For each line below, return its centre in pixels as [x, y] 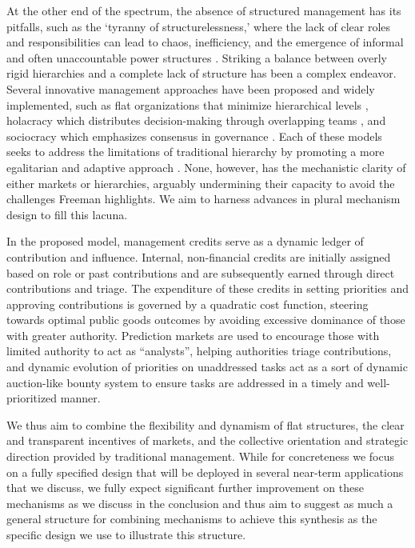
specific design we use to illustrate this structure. [126, 534]
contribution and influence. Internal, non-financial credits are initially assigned [199, 256]
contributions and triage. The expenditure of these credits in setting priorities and [208, 288]
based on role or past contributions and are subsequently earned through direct [201, 272]
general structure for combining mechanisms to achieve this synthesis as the [192, 519]
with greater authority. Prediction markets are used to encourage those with [193, 335]
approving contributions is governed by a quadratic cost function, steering [188, 304]
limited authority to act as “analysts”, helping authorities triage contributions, [199, 351]
